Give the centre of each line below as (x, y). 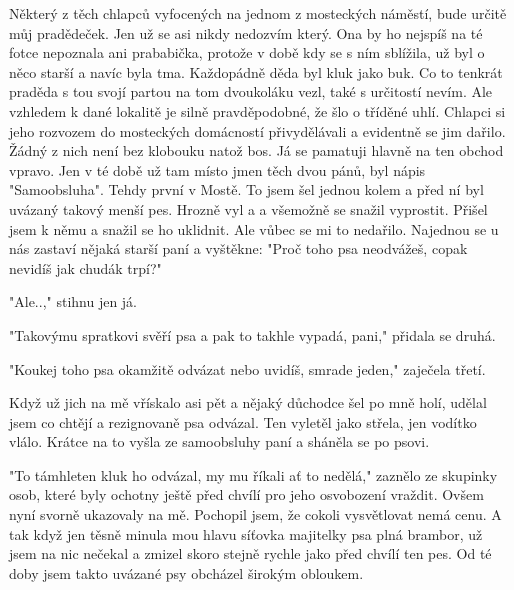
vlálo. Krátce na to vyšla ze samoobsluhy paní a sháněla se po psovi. (219, 441)
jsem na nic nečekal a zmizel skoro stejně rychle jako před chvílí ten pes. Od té (250, 553)
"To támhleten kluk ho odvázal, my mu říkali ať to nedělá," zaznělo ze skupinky (253, 474)
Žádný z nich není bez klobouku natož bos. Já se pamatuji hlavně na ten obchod (256, 150)
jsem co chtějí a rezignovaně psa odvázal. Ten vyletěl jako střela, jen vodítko (243, 421)
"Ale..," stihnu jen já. (73, 301)
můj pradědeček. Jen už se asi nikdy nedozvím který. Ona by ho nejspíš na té (246, 32)
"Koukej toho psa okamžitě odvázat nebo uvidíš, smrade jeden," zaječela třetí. (247, 368)
